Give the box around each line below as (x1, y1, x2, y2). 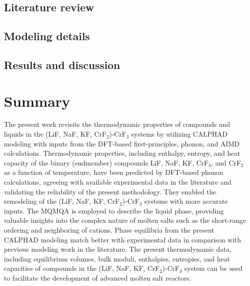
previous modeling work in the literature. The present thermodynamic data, (4, 244, 232, 254)
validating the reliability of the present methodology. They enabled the (4, 186, 216, 196)
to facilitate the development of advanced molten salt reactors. (4, 272, 191, 283)
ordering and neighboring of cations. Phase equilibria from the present (4, 225, 215, 235)
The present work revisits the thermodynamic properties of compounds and (4, 119, 230, 129)
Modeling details (4, 28, 90, 44)
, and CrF (211, 157, 241, 167)
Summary (4, 91, 70, 111)
